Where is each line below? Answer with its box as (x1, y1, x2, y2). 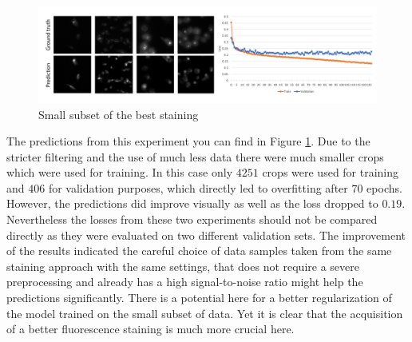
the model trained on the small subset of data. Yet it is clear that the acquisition (6, 304, 403, 321)
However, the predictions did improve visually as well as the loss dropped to (6, 195, 378, 212)
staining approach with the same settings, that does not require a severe (6, 257, 359, 274)
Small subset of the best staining (38, 105, 199, 122)
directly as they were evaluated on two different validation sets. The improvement (6, 226, 406, 243)
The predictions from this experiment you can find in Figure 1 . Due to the (6, 133, 370, 149)
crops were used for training (262, 164, 399, 181)
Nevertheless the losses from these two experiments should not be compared (6, 211, 378, 228)
